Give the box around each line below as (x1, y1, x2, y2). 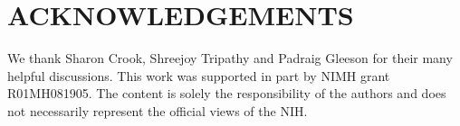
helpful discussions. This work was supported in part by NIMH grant (7, 66, 390, 85)
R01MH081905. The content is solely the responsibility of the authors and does (7, 84, 446, 103)
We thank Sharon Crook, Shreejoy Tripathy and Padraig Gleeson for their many (7, 49, 453, 67)
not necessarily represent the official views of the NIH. (7, 101, 308, 120)
